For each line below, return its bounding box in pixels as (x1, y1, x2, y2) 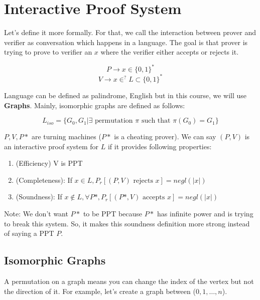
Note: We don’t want (4, 208, 68, 219)
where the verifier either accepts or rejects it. (100, 47, 239, 57)
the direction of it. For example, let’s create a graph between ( (4, 285, 196, 296)
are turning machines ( (31, 131, 101, 142)
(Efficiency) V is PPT (16, 158, 83, 168)
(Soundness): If (16, 191, 62, 202)
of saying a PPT (4, 228, 54, 238)
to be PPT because (83, 208, 143, 219)
